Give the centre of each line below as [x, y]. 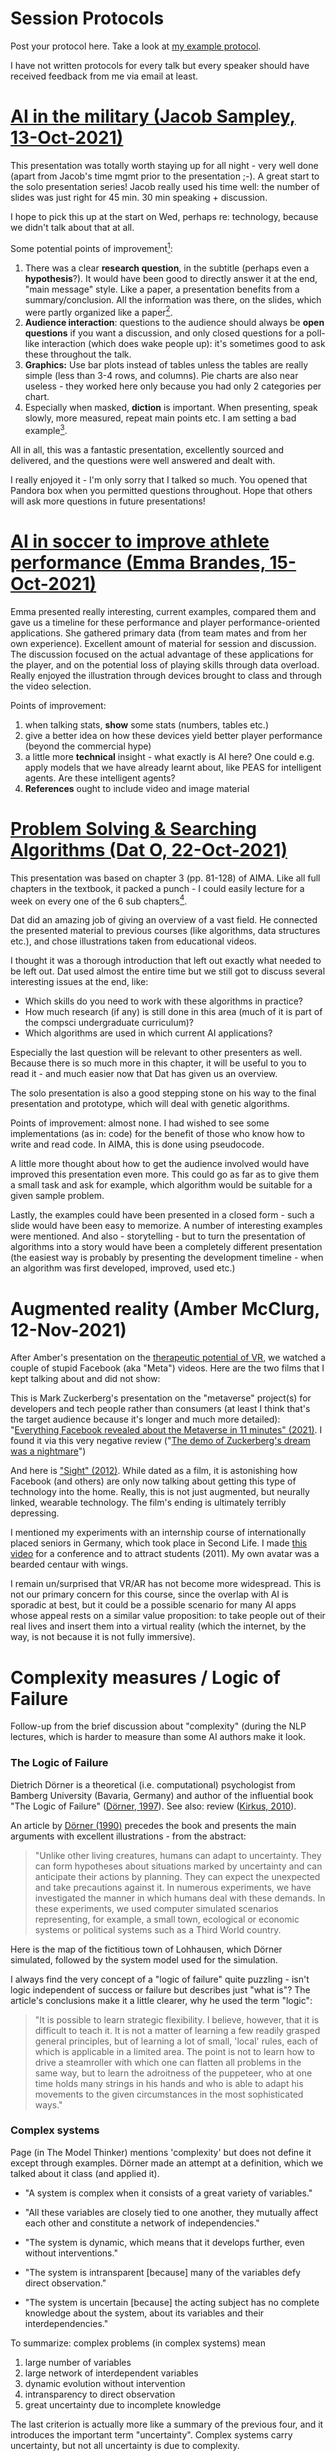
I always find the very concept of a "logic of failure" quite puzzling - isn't [160, 1979]
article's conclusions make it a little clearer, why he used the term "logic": [161, 2000]
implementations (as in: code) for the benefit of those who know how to [157, 1134]
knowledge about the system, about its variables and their [144, 2313]
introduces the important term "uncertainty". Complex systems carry [151, 2434]
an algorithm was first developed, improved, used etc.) [123, 1268]
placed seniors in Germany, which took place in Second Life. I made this [159, 1543]
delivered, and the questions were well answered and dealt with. [143, 460]
